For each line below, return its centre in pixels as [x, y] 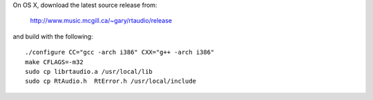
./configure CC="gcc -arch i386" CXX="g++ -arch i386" [120, 52]
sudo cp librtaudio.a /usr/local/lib [89, 71]
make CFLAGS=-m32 [54, 62]
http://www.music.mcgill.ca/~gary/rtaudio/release [101, 21]
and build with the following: [53, 36]
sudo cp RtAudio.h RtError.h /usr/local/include [111, 81]
